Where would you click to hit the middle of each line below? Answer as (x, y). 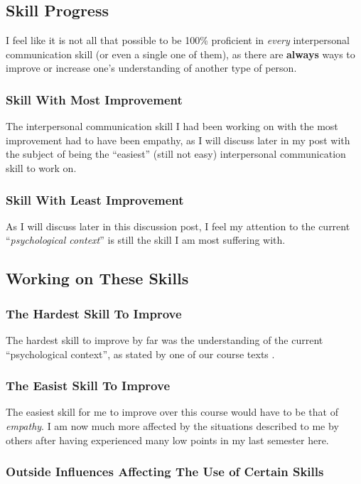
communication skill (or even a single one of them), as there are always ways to (180, 54)
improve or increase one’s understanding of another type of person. (151, 68)
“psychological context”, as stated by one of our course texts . (140, 354)
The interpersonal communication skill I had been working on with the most (172, 126)
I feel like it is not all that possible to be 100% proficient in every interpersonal (178, 40)
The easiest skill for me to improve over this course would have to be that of (172, 412)
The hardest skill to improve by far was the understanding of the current (165, 339)
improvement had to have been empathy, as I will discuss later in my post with (178, 140)
